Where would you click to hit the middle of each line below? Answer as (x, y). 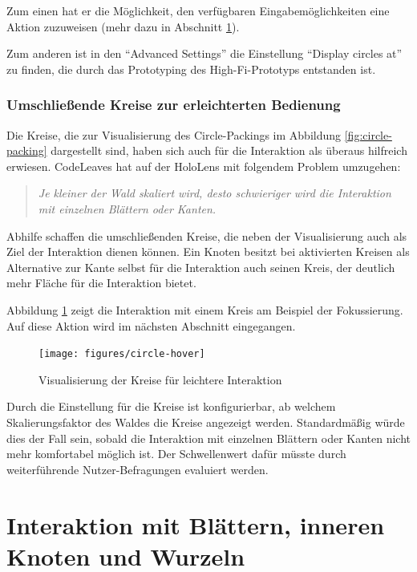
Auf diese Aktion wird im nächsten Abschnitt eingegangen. (151, 325)
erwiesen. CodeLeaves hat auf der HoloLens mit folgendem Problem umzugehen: (204, 166)
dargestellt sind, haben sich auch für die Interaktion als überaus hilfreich (229, 150)
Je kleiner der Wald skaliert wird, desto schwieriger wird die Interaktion (215, 193)
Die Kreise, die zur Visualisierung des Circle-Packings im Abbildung (174, 134)
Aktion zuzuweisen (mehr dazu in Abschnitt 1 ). (123, 26)
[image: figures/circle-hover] (122, 354)
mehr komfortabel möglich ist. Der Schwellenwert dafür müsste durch (176, 454)
